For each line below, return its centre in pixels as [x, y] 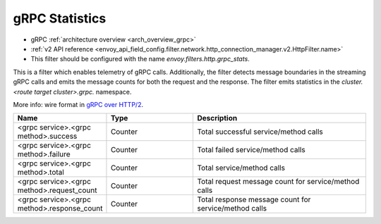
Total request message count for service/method [278, 182]
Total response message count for [254, 199]
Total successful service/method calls [260, 132]
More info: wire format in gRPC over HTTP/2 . [78, 104]
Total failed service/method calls [252, 150]
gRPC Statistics [60, 18]
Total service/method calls [241, 168]
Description [217, 118]
